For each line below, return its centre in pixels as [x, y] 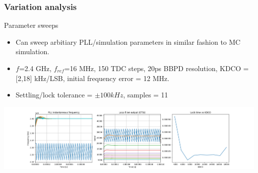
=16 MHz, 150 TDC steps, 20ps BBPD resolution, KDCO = [157, 68]
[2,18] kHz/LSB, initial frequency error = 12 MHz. [93, 78]
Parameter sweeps [31, 25]
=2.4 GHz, [35, 68]
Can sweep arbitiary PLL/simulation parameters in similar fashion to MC [128, 42]
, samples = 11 [146, 95]
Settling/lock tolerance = [54, 95]
